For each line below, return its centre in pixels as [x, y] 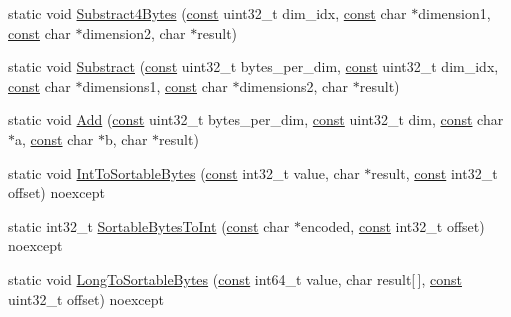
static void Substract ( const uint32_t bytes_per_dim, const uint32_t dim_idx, [253, 66]
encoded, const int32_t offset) [392, 225]
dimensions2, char [294, 85]
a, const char [54, 138]
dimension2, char [134, 32]
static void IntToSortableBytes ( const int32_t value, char [184, 172]
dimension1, [454, 13]
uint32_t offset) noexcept [86, 298]
